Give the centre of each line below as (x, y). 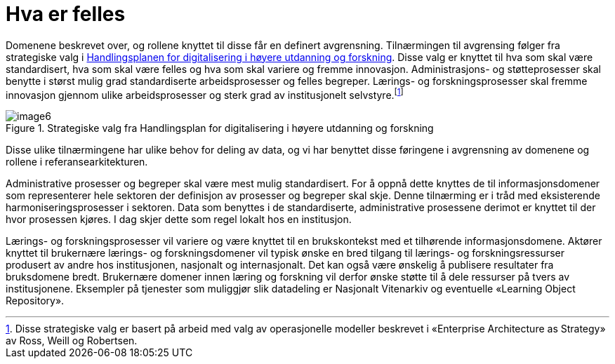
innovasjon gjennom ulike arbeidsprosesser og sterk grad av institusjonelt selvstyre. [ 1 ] (205, 94)
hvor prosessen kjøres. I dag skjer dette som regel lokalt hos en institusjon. (179, 220)
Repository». (35, 301)
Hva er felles (66, 14)
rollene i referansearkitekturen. (77, 162)
